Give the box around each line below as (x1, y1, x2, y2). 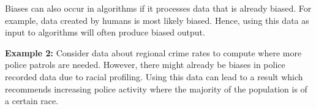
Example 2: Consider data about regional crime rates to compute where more (5, 46, 302, 59)
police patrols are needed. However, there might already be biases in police (5, 58, 285, 71)
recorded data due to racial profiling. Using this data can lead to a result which (5, 70, 303, 83)
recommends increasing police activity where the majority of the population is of (5, 82, 307, 95)
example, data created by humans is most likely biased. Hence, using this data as (5, 13, 309, 26)
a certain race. (5, 94, 59, 107)
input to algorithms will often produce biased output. (5, 26, 205, 39)
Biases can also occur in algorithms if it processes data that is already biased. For (5, 2, 312, 14)
